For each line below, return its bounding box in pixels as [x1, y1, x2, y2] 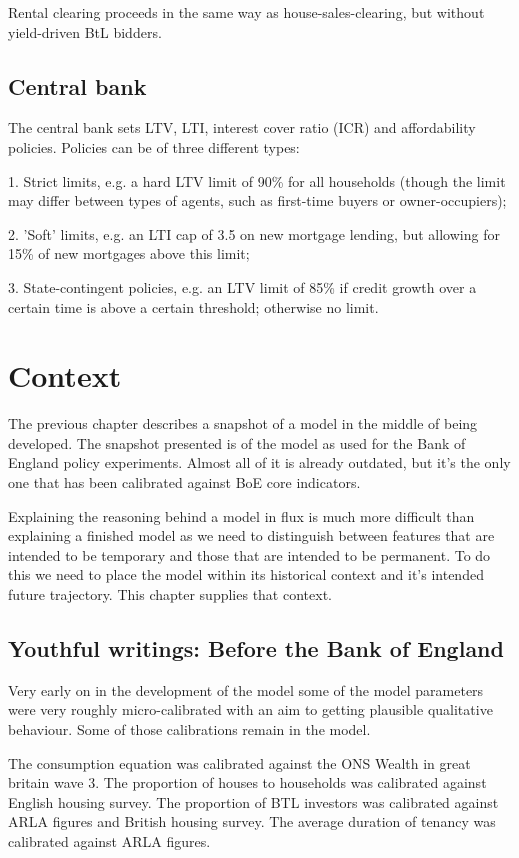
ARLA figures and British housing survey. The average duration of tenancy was [8, 811, 496, 832]
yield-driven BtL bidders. [8, 21, 162, 42]
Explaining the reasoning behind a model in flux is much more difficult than [8, 505, 475, 526]
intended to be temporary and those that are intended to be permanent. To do [8, 544, 491, 565]
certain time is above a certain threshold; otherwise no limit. [8, 296, 379, 317]
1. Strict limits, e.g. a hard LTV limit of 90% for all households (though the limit [8, 170, 506, 191]
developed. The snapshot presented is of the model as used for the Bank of [8, 432, 466, 453]
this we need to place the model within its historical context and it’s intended [8, 564, 484, 585]
